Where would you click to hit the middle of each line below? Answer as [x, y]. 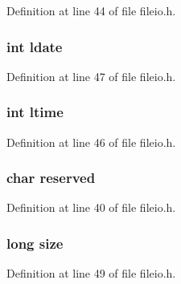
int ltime [35, 112]
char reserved [51, 178]
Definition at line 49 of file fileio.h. [91, 273]
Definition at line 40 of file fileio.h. [91, 207]
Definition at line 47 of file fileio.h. [91, 76]
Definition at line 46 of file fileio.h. [91, 142]
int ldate [35, 46]
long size [35, 243]
